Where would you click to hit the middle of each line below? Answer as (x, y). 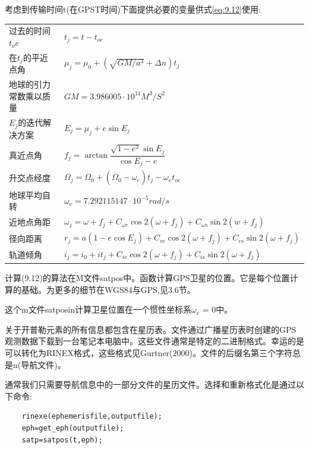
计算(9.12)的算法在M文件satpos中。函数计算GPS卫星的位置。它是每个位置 (147, 278)
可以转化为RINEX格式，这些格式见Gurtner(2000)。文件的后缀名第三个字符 (149, 353)
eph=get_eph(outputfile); (73, 428)
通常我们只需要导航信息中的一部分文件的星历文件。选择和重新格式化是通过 (150, 384)
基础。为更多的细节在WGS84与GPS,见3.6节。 (108, 289)
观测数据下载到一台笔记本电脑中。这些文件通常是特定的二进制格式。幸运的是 (154, 341)
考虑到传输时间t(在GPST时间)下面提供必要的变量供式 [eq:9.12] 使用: (133, 9)
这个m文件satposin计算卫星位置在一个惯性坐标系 (98, 309)
